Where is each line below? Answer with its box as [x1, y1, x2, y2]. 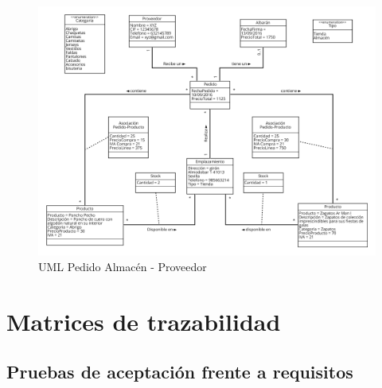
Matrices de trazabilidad [6, 305, 281, 337]
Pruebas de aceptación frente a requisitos [6, 359, 353, 384]
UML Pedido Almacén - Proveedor [38, 258, 207, 275]
